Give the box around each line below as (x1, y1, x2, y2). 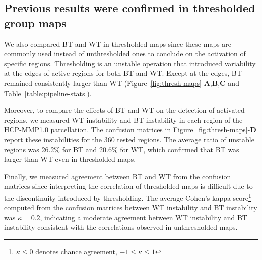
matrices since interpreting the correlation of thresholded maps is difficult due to (4, 181, 253, 191)
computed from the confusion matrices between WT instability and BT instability (4, 202, 257, 213)
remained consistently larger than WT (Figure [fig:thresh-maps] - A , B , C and (4, 77, 239, 88)
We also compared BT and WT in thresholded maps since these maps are (4, 38, 232, 49)
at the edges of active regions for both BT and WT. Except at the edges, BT (4, 68, 242, 78)
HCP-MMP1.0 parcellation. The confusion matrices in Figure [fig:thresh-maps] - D (4, 124, 256, 135)
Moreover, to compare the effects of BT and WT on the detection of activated (4, 105, 245, 115)
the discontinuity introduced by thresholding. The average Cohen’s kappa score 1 (4, 191, 251, 203)
